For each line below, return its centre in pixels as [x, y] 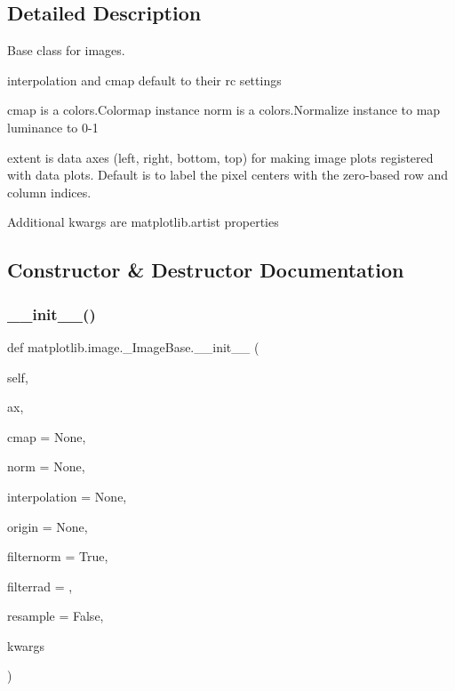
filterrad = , [40, 586]
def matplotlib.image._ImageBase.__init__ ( [133, 346]
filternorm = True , [58, 556]
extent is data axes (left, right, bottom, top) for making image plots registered [220, 157]
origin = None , [48, 526]
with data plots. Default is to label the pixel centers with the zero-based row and [228, 175]
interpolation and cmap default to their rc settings [144, 80]
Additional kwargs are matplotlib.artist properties [143, 222]
